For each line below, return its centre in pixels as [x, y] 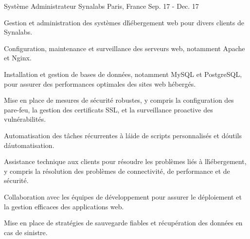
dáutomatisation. [29, 145]
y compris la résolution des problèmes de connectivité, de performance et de [117, 171]
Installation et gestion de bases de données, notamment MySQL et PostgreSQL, [123, 74]
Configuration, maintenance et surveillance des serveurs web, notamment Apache [125, 48]
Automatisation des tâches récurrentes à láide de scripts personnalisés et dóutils [123, 135]
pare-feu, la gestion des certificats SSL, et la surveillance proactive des [108, 109]
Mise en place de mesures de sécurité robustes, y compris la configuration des [119, 100]
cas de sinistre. [26, 232]
